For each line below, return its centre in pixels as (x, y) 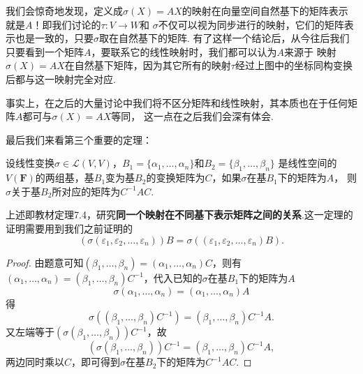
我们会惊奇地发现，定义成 (64, 10)
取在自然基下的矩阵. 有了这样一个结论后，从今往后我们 (224, 38)
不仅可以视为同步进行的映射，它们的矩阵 (251, 24)
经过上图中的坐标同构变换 (294, 65)
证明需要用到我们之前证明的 (69, 228)
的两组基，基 (65, 178)
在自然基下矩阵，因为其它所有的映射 (148, 65)
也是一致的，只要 (54, 38)
